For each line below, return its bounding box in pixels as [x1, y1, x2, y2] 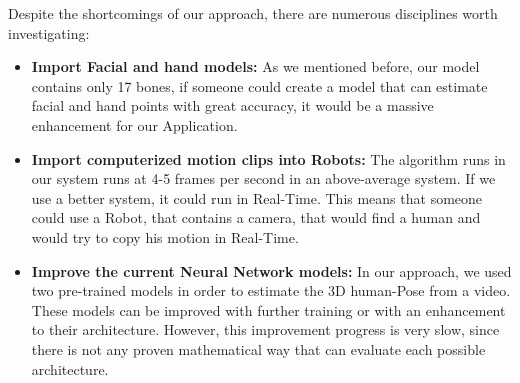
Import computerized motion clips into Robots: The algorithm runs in [31, 148, 506, 169]
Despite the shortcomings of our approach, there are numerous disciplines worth [8, 3, 498, 23]
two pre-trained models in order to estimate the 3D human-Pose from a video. [31, 280, 511, 301]
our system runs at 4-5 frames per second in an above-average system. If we [31, 168, 496, 189]
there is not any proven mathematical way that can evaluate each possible [31, 338, 486, 359]
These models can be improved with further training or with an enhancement [31, 299, 506, 320]
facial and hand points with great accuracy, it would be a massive [31, 95, 434, 116]
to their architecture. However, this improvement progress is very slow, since [31, 319, 500, 340]
